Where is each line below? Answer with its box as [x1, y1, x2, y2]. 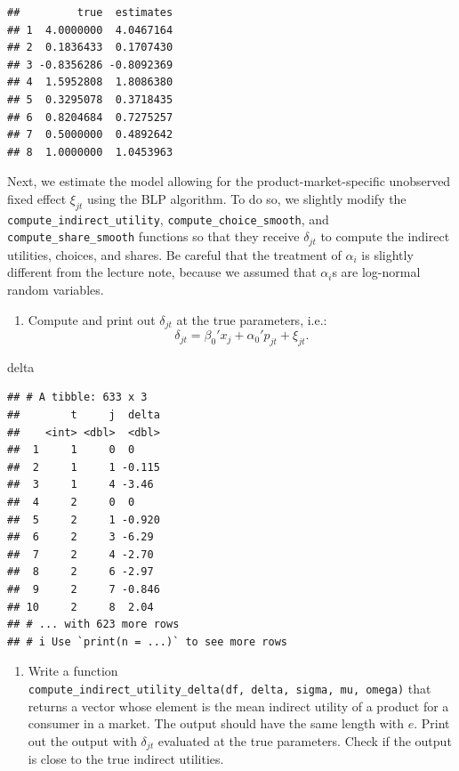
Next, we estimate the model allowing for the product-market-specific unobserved [7, 172, 451, 191]
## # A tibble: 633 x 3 [7, 391, 148, 404]
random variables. [7, 280, 104, 299]
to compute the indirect [320, 227, 450, 246]
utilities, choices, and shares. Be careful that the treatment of [7, 245, 342, 264]
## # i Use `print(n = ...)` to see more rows [7, 635, 287, 648]
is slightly [361, 245, 414, 264]
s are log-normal [332, 263, 421, 281]
